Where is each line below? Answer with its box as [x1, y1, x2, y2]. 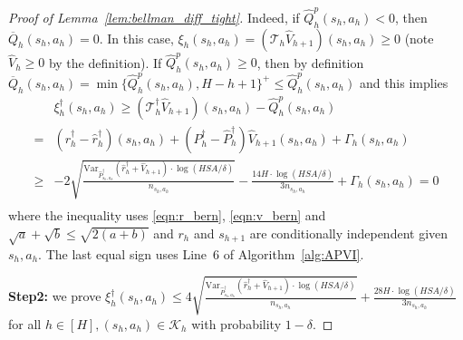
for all [8, 314, 42, 333]
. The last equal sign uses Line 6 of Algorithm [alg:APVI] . [38, 244, 364, 263]
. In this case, [99, 28, 174, 47]
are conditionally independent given [249, 223, 449, 242]
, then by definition [256, 53, 364, 72]
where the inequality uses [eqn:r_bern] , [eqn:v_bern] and [8, 206, 326, 225]
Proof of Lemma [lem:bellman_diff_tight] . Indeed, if [8, 7, 300, 26]
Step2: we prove [8, 287, 101, 306]
